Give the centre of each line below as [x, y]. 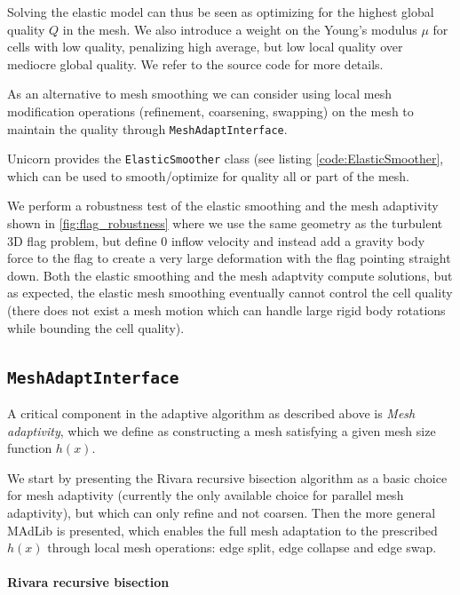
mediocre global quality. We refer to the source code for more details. [195, 63]
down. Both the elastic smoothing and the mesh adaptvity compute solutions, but [230, 275]
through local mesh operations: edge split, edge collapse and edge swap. [242, 547]
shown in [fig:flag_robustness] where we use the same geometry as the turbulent [225, 223]
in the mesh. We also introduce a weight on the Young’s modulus [240, 29]
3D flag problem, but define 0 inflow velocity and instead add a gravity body [216, 240]
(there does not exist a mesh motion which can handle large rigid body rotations [226, 310]
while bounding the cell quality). [96, 327]
